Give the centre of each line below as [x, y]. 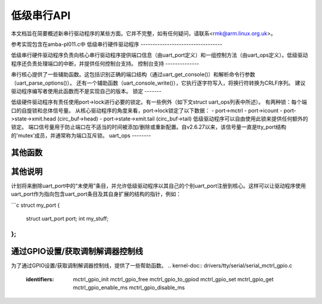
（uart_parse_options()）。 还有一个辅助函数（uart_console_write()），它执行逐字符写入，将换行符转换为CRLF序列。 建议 [158, 83]
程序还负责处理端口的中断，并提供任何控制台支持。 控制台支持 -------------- [105, 63]
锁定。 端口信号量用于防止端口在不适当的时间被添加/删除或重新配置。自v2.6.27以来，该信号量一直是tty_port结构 [148, 127]
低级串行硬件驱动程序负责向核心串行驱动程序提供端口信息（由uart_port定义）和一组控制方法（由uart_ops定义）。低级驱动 [160, 55]
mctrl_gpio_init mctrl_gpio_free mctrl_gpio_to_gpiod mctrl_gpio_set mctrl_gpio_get [173, 279]
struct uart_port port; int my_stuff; [67, 218]
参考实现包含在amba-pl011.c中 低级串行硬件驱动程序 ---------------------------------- [117, 44]
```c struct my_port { [35, 205]
